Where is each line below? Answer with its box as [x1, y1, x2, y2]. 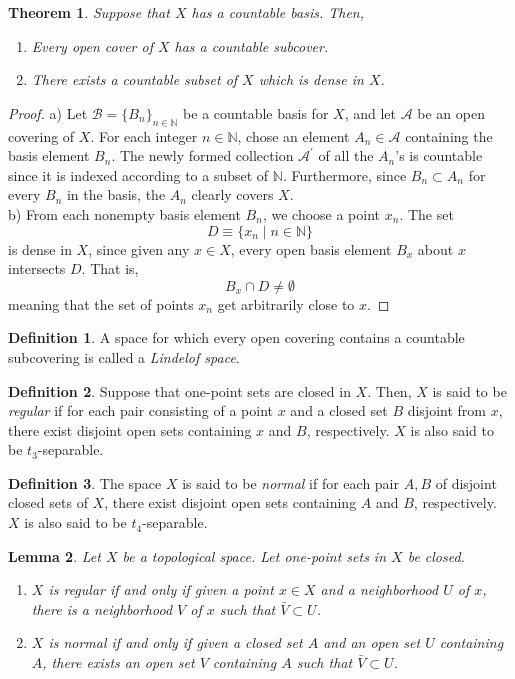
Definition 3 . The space [8, 472, 162, 493]
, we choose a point [262, 203, 381, 224]
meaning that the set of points [8, 293, 194, 314]
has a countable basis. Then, [191, 2, 365, 22]
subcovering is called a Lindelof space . [8, 346, 240, 367]
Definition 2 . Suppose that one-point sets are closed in [8, 380, 351, 401]
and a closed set [290, 400, 388, 421]
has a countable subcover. [174, 35, 329, 56]
